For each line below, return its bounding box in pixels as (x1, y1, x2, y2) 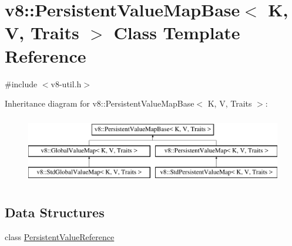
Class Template (113, 20, 240, 45)
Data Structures (5, 203, 105, 221)
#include (5, 77, 38, 90)
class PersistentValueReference (5, 230, 115, 242)
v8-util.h (51, 77, 82, 90)
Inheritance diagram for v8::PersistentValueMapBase (5, 97, 194, 110)
